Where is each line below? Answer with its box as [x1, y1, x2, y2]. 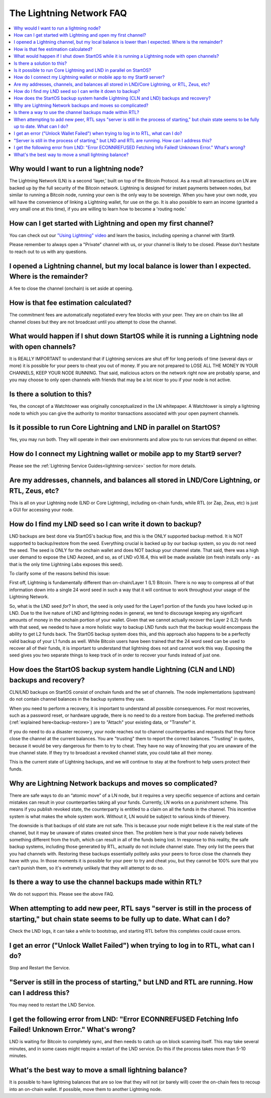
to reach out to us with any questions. [9, 249, 87, 255]
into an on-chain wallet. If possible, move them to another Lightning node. [9, 1086, 162, 1092]
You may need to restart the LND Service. [9, 1002, 95, 1008]
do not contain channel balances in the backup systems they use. [9, 696, 145, 702]
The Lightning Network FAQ [9, 8, 127, 19]
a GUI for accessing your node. [9, 507, 74, 513]
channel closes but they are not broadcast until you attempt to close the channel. [9, 319, 177, 325]
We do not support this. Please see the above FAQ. [9, 891, 114, 897]
